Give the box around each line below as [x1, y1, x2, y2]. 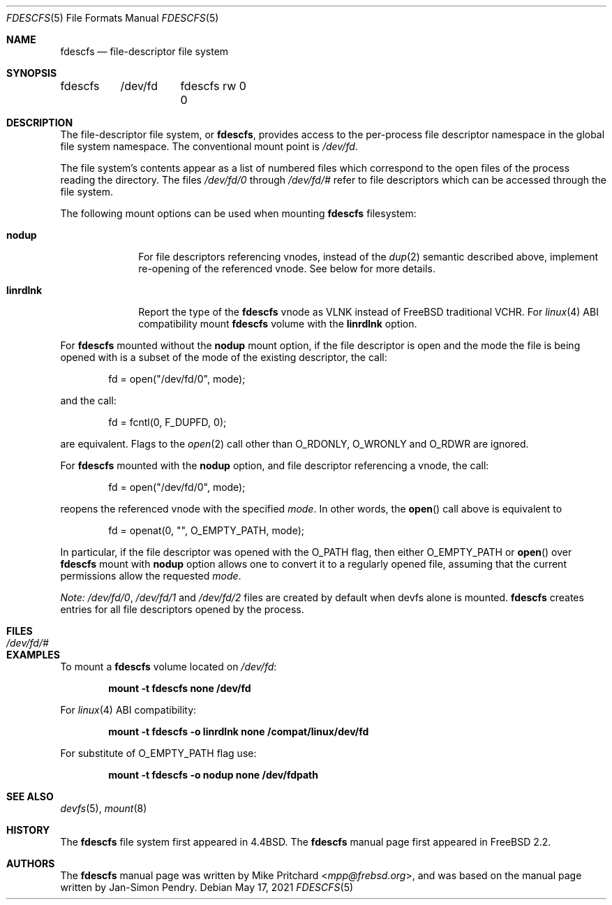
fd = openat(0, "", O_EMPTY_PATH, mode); [108, 524, 304, 536]
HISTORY [6, 824, 50, 836]
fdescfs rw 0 [180, 79, 246, 93]
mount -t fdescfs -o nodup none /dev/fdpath [108, 769, 318, 781]
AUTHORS [6, 858, 55, 869]
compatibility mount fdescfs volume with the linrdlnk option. [138, 318, 417, 330]
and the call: [60, 395, 117, 406]
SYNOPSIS [6, 67, 57, 79]
